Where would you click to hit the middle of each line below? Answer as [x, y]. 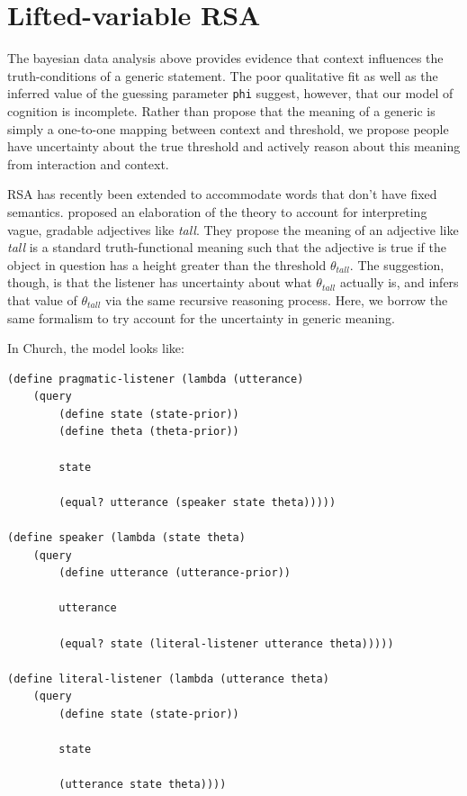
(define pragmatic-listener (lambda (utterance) [156, 379]
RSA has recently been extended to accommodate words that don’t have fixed [222, 194]
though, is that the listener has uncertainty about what [160, 282]
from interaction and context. [88, 163]
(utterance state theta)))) [143, 785]
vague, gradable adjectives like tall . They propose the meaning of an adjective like [233, 229]
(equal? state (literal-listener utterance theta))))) [226, 643]
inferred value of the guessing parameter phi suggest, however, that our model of [230, 93]
